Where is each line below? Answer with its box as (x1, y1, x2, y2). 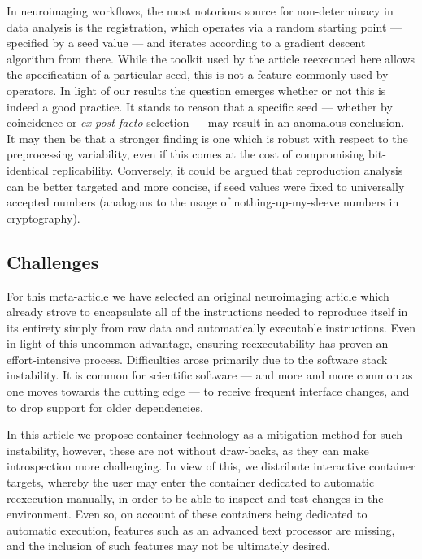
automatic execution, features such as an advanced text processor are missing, (7, 521, 395, 538)
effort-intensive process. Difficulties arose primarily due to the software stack (7, 350, 388, 367)
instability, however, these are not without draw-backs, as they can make (7, 441, 369, 458)
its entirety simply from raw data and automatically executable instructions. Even (7, 318, 416, 336)
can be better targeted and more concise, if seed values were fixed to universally (7, 177, 405, 194)
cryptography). (7, 209, 80, 226)
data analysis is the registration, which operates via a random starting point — (7, 18, 402, 35)
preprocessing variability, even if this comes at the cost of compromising (7, 145, 365, 162)
